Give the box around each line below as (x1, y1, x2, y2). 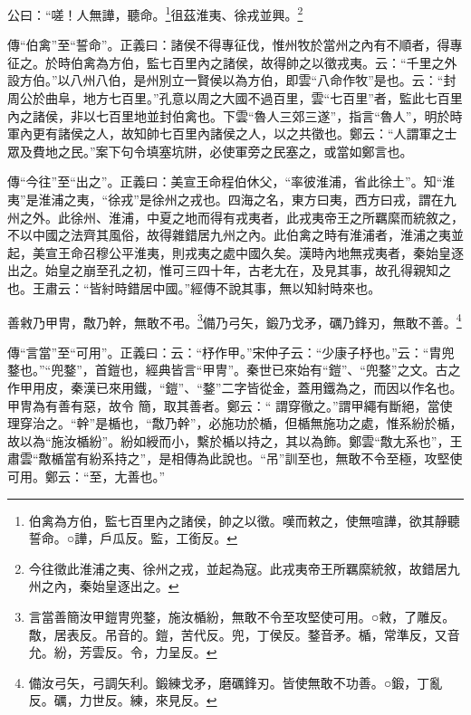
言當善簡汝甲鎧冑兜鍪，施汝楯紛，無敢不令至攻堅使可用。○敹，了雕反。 (28, 606, 456, 625)
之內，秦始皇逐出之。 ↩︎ (41, 577, 179, 596)
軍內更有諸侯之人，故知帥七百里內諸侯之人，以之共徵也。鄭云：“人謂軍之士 (7, 124, 457, 143)
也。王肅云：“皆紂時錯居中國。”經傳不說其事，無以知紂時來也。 (7, 278, 381, 297)
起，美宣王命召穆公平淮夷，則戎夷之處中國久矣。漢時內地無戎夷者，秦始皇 (7, 243, 451, 262)
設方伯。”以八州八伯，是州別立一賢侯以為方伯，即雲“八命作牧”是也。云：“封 (7, 71, 457, 90)
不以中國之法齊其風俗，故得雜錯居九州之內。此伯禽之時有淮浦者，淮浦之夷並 (7, 225, 464, 244)
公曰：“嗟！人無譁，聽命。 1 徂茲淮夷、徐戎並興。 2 (7, 3, 303, 24)
